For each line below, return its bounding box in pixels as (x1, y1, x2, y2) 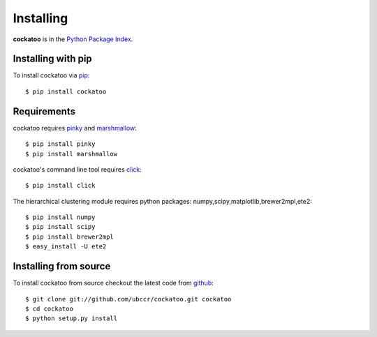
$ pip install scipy (25, 223, 96, 231)
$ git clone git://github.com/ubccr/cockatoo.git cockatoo (25, 295, 232, 303)
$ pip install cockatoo (25, 87, 107, 96)
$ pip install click (25, 181, 96, 190)
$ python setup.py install (25, 315, 118, 322)
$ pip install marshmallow (25, 150, 118, 158)
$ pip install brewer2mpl (25, 232, 114, 241)
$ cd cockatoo (25, 304, 73, 313)
